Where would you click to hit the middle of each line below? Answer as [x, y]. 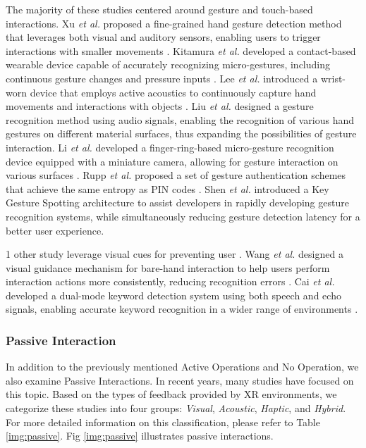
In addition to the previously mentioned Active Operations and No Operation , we [182, 367]
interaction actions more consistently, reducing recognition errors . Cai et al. [170, 281]
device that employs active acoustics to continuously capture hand [173, 92]
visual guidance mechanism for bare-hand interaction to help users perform [168, 267]
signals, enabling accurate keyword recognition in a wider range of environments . [182, 309]
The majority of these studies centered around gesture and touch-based [159, 9]
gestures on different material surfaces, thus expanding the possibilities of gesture [181, 133]
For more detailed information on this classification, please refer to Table [163, 422]
